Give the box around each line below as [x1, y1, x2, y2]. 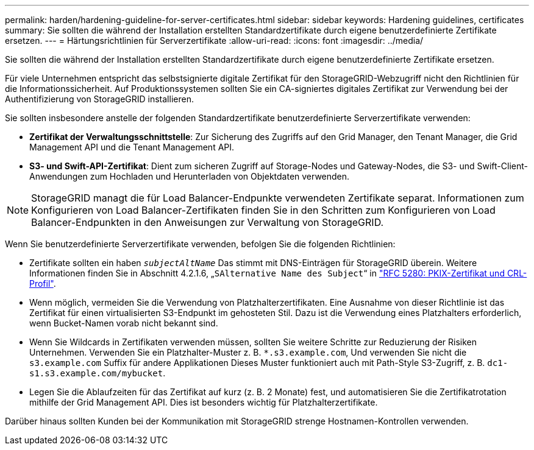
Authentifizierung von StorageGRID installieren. [5, 94, 194, 104]
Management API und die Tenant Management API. [29, 142, 235, 152]
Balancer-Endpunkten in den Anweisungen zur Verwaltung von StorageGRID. [31, 216, 384, 228]
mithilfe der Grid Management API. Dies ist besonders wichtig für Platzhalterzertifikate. [29, 397, 378, 407]
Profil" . [29, 278, 56, 289]
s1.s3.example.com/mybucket [29, 368, 163, 378]
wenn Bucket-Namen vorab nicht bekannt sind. [29, 318, 218, 328]
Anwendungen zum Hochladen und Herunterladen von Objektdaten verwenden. [29, 171, 350, 181]
